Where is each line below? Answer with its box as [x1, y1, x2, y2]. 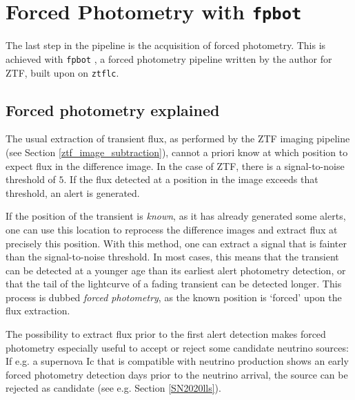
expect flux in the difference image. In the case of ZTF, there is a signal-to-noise [6, 158, 345, 173]
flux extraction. [6, 303, 70, 318]
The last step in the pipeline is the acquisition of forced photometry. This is [6, 38, 326, 53]
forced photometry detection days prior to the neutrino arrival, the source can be [6, 367, 348, 381]
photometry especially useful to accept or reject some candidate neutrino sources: [6, 340, 349, 354]
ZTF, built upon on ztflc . [6, 65, 119, 79]
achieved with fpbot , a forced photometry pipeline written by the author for [6, 51, 332, 66]
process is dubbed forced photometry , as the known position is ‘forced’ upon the [6, 289, 342, 304]
